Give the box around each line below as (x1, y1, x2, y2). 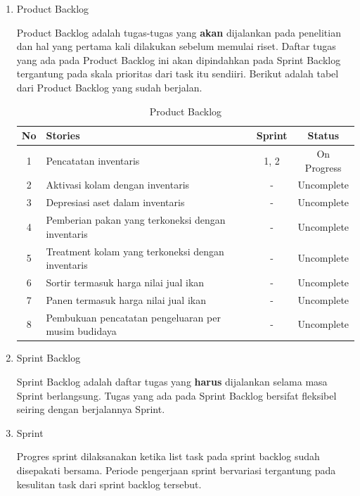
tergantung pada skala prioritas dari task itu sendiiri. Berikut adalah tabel (16, 66, 339, 81)
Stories (46, 128, 80, 143)
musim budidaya (46, 324, 117, 338)
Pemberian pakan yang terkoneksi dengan (46, 212, 226, 227)
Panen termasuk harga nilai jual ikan (46, 292, 206, 307)
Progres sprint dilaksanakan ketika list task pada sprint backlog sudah (16, 449, 320, 464)
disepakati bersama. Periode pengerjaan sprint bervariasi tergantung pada (16, 462, 336, 477)
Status (307, 128, 340, 143)
